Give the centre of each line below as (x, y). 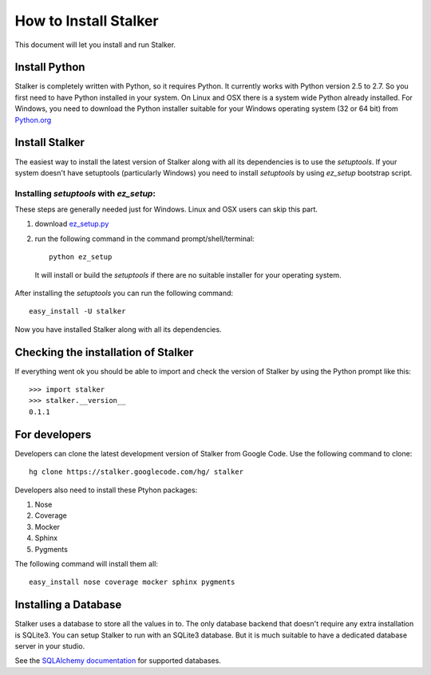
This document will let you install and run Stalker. (95, 45)
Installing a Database (68, 605)
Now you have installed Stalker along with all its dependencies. (119, 329)
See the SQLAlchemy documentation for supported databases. (118, 661)
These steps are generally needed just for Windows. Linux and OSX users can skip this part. (166, 209)
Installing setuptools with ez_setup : (85, 193)
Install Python (50, 67)
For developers (53, 434)
